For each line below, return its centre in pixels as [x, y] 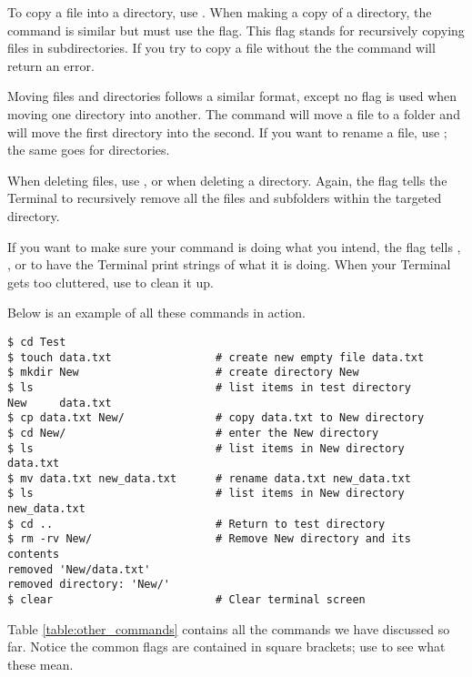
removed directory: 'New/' [89, 585]
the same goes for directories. [89, 150]
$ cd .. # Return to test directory [196, 524]
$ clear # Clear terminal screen [186, 600]
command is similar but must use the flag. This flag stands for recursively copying [236, 30]
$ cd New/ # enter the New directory [193, 433]
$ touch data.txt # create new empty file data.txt [216, 357]
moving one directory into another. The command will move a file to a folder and [234, 113]
